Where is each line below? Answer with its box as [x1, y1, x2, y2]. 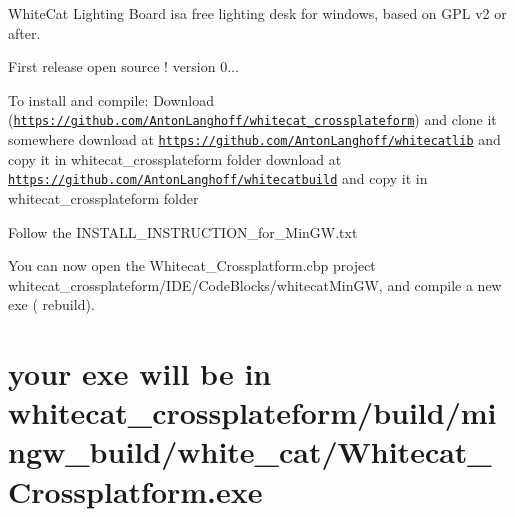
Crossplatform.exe [8, 470, 263, 511]
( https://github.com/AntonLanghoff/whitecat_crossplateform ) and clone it [8, 109, 497, 130]
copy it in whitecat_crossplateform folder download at [8, 148, 342, 169]
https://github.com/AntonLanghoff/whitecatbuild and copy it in [8, 168, 428, 189]
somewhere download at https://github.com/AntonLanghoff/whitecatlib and [8, 129, 501, 150]
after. [8, 22, 41, 43]
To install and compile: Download [8, 89, 215, 110]
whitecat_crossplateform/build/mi [8, 392, 497, 433]
